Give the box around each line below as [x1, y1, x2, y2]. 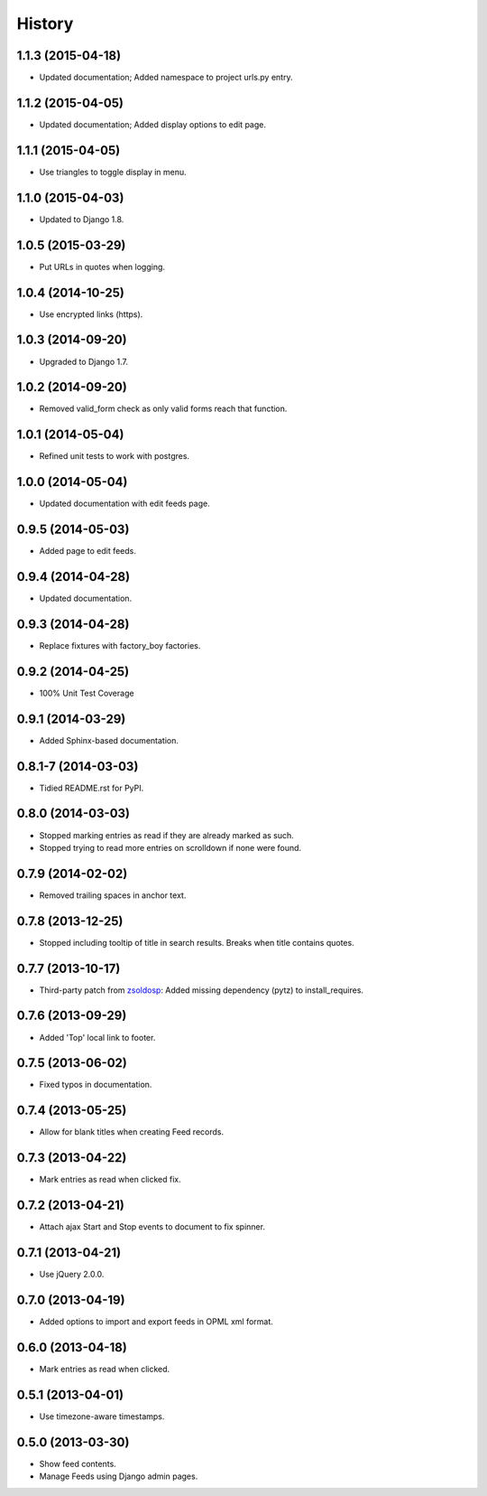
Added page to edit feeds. [39, 546, 137, 556]
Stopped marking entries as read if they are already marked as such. [39, 829, 295, 840]
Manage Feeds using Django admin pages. [39, 1471, 198, 1482]
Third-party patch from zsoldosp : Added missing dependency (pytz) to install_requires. [39, 985, 364, 996]
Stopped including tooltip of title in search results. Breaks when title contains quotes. [39, 937, 355, 948]
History [16, 14, 74, 33]
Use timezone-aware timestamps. [39, 1410, 165, 1422]
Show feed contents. [39, 1458, 116, 1469]
